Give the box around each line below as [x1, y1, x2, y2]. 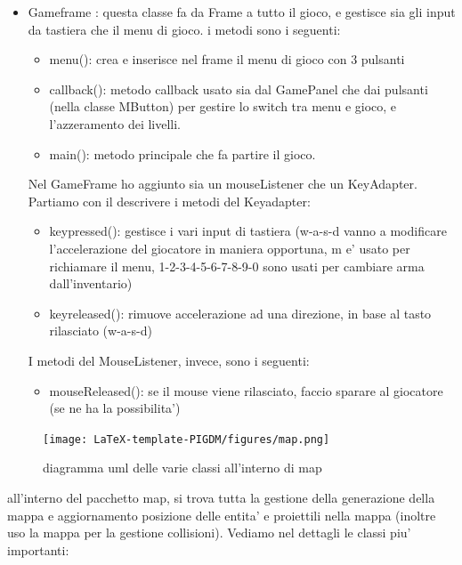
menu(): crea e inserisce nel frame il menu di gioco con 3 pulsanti [49, 50, 405, 69]
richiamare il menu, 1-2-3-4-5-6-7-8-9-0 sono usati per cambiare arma [49, 256, 425, 275]
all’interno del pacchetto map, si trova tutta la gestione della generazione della [7, 488, 435, 506]
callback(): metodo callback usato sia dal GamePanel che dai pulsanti [49, 79, 428, 98]
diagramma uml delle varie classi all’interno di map [43, 458, 322, 477]
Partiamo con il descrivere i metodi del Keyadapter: [28, 191, 311, 210]
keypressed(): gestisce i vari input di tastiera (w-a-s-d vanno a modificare [49, 222, 447, 240]
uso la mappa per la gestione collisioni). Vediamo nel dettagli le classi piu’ [7, 523, 411, 542]
